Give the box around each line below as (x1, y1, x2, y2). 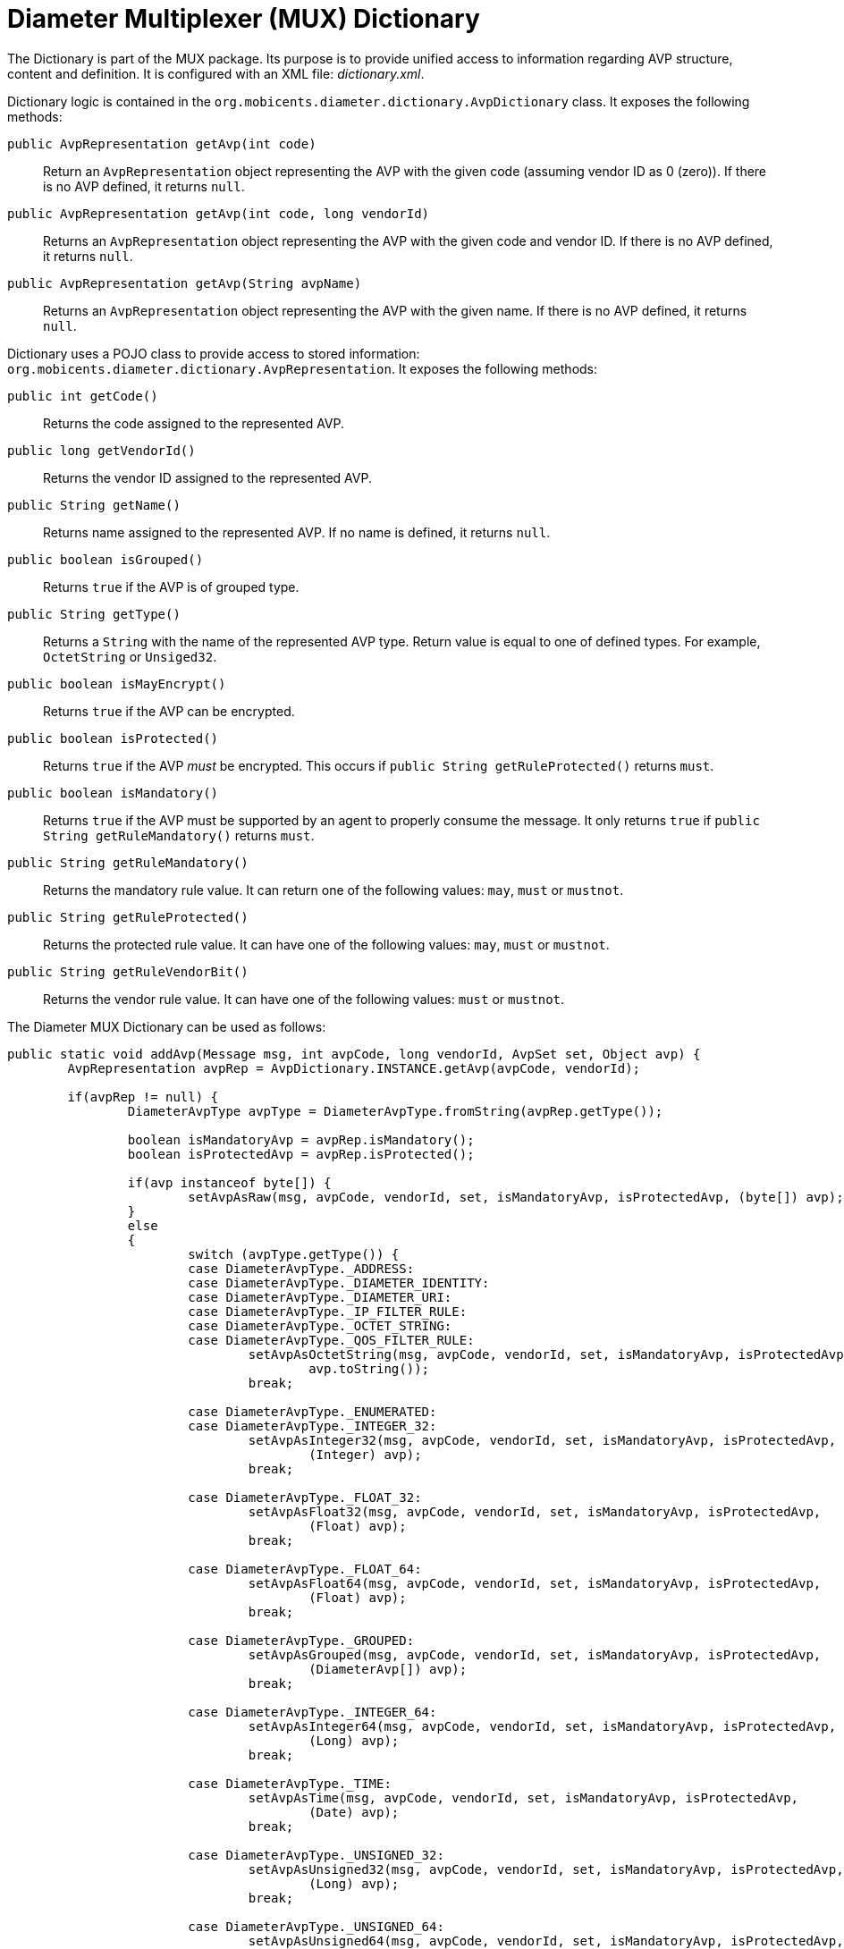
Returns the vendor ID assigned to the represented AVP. (43, 469, 372, 485)
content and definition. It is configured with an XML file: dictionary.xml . (7, 65, 425, 81)
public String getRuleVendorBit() (7, 964, 249, 979)
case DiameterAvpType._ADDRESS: (188, 1261, 415, 1276)
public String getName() (7, 497, 181, 512)
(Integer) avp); (308, 1447, 422, 1462)
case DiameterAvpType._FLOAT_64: (188, 1561, 422, 1576)
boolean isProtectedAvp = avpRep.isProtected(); (127, 1146, 475, 1161)
